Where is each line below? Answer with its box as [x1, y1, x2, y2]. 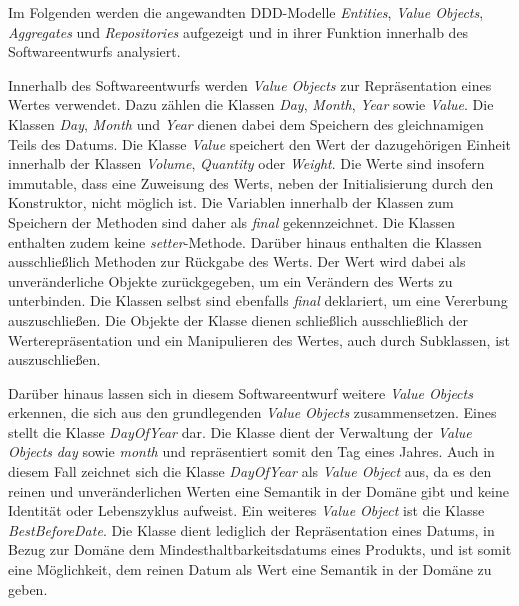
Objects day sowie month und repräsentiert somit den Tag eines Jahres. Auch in [8, 441, 495, 462]
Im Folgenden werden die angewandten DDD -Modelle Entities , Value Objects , [8, 2, 484, 22]
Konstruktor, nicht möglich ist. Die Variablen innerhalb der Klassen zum [8, 192, 454, 213]
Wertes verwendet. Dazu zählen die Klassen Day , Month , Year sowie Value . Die [8, 94, 494, 115]
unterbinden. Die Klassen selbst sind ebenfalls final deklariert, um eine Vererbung [8, 290, 508, 311]
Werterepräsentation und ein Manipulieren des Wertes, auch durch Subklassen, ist [8, 329, 511, 350]
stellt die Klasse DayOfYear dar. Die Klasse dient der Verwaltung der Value [8, 421, 472, 442]
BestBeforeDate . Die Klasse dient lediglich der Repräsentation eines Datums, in [8, 519, 495, 540]
